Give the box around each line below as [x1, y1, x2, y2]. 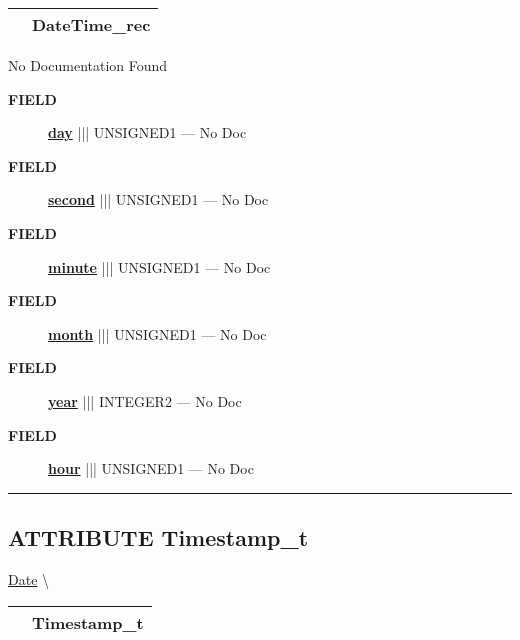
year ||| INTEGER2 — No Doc [48, 390, 242, 411]
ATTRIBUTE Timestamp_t [8, 522, 309, 553]
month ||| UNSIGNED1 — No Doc [48, 323, 267, 344]
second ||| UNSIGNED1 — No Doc [48, 189, 269, 210]
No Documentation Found [8, 55, 168, 75]
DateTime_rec [32, 13, 151, 36]
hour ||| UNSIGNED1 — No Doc [48, 458, 254, 479]
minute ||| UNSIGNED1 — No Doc [48, 256, 271, 277]
